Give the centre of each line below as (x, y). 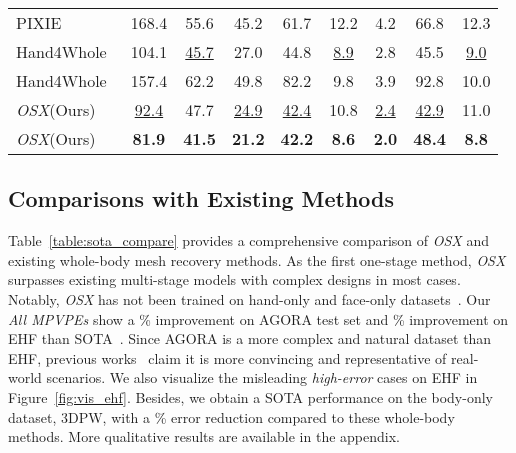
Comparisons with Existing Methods (201, 198)
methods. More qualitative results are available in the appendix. (204, 436)
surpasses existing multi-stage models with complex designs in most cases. (234, 279)
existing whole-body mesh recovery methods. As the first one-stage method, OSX (257, 259)
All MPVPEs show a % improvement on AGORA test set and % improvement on (258, 318)
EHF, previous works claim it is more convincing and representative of (227, 357)
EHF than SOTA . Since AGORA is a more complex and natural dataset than (250, 338)
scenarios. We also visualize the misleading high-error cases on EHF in (262, 377)
